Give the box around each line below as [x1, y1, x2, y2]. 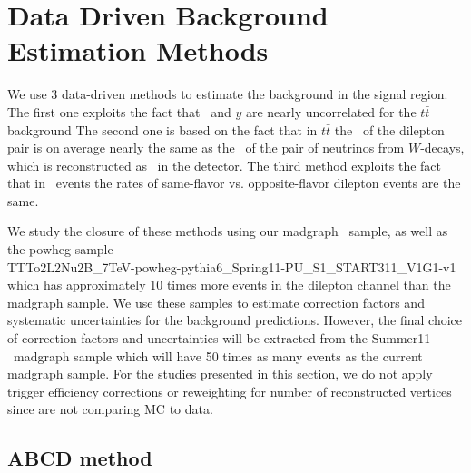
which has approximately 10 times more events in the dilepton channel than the [7, 275, 451, 294]
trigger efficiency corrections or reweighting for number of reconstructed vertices [7, 381, 452, 400]
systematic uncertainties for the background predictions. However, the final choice [7, 310, 462, 330]
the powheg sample [7, 240, 113, 259]
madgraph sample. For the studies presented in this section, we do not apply [7, 364, 433, 383]
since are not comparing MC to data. [7, 399, 213, 419]
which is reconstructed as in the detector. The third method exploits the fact [7, 155, 442, 174]
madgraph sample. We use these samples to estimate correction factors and [7, 292, 425, 311]
